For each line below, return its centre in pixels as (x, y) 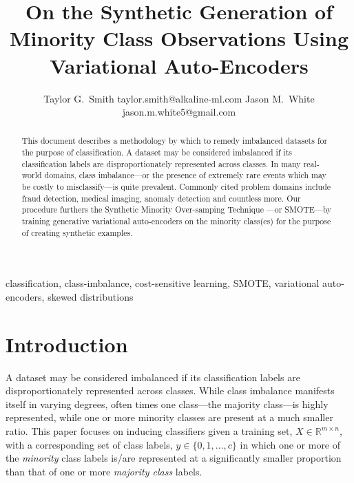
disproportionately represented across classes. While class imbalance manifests (170, 390)
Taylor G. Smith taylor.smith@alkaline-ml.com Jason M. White (179, 98)
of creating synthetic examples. (77, 232)
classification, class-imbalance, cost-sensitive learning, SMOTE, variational (163, 283)
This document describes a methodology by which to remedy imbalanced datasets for (175, 141)
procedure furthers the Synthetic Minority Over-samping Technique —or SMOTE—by (177, 210)
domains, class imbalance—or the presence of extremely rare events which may (185, 175)
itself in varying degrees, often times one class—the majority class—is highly (167, 404)
